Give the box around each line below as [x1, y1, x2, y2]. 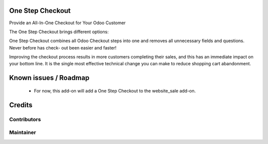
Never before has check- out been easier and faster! [9, 45, 117, 50]
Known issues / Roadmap [9, 74, 89, 82]
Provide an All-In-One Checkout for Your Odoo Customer [9, 20, 126, 26]
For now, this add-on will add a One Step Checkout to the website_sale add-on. [34, 88, 196, 94]
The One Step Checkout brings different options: [9, 29, 109, 35]
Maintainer [9, 129, 36, 136]
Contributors [9, 116, 41, 123]
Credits [9, 100, 33, 109]
